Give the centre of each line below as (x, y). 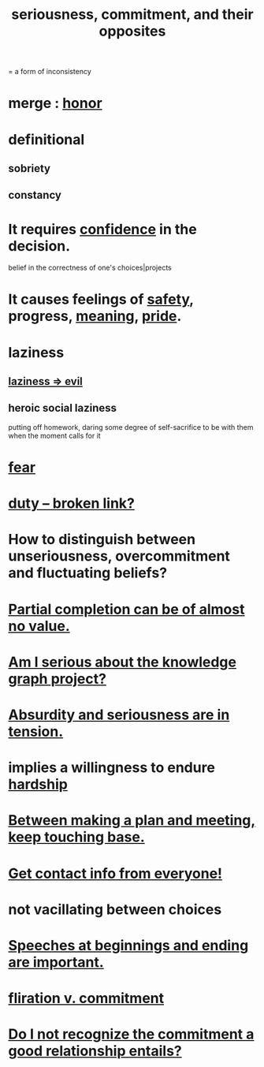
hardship (38, 784)
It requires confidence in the (102, 229)
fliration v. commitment (86, 998)
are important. (56, 962)
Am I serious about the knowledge (122, 662)
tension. (36, 731)
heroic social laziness (62, 408)
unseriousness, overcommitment (119, 556)
